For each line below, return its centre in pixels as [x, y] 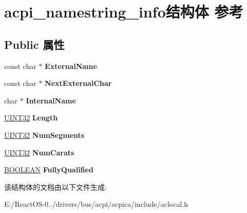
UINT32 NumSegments [44, 135]
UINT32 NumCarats [39, 152]
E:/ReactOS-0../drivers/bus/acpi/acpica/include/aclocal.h [96, 204]
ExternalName [71, 66]
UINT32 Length [31, 118]
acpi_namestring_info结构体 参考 [124, 12]
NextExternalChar [78, 83]
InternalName [51, 100]
